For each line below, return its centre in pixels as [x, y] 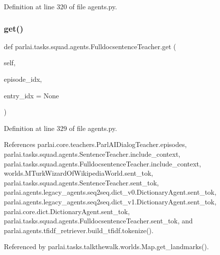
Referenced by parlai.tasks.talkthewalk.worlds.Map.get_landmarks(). [106, 246]
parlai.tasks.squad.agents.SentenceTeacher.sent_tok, [81, 182]
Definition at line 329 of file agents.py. [60, 128]
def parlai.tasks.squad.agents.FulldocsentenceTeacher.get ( [90, 46]
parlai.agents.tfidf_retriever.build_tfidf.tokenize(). [79, 230]
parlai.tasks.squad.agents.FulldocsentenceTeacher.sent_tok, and [98, 221]
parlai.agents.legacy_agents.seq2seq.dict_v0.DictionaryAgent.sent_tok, [110, 192]
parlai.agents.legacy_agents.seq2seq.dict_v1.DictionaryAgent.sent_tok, [110, 201]
